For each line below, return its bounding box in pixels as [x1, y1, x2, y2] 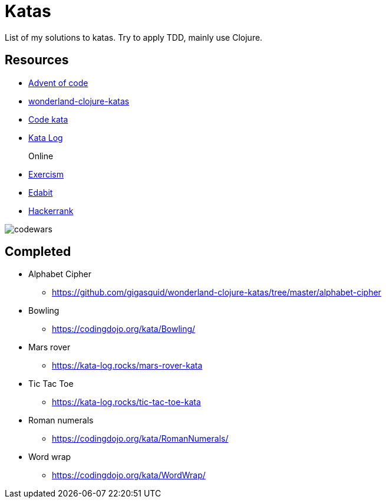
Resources [5, 52, 69, 68]
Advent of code [28, 77, 88, 88]
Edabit [28, 187, 53, 198]
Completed [5, 244, 71, 259]
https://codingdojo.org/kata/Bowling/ [52, 324, 196, 334]
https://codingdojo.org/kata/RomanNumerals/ [52, 433, 229, 444]
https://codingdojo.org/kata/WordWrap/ [52, 470, 206, 481]
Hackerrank [28, 205, 74, 216]
